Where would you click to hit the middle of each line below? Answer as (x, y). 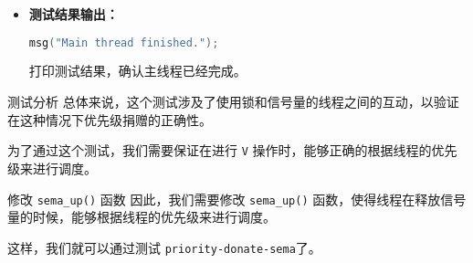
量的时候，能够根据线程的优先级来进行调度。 (142, 217)
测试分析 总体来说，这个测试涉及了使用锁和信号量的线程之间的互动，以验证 (233, 102)
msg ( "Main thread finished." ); (124, 42)
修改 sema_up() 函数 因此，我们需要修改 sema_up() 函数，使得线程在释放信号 (237, 199)
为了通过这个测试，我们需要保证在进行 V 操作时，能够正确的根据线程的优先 (232, 150)
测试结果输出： (74, 14)
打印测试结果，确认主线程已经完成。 (137, 71)
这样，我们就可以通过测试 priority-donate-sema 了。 (164, 247)
